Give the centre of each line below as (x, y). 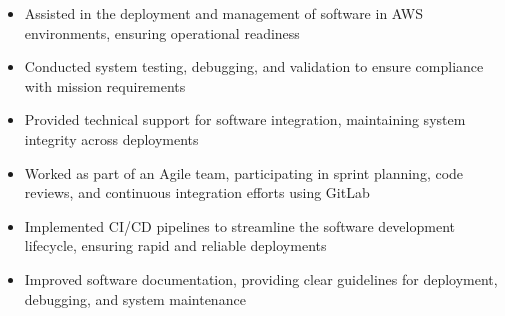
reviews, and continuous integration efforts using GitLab (197, 192)
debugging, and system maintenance (135, 298)
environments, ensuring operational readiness (162, 32)
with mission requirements (105, 85)
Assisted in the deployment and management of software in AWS (223, 13)
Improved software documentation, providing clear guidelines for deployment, (261, 278)
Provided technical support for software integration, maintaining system (245, 119)
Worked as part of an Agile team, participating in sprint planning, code (244, 172)
